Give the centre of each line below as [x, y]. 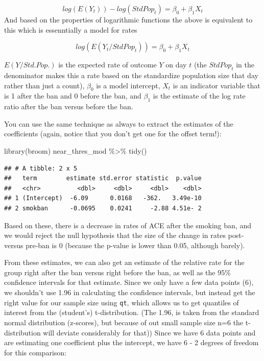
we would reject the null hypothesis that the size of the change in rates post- [124, 235]
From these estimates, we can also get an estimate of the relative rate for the [124, 262]
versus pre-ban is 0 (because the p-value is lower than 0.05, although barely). [125, 245]
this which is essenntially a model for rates [71, 29]
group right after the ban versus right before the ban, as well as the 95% [117, 272]
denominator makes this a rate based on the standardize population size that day [131, 75]
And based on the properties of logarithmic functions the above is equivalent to [128, 19]
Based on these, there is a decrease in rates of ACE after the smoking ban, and [128, 225]
